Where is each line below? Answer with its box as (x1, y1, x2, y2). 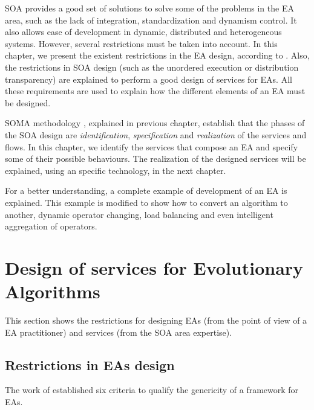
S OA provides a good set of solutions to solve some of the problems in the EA (5, 2, 294, 14)
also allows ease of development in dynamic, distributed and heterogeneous (5, 25, 282, 38)
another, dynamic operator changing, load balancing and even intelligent (5, 208, 273, 220)
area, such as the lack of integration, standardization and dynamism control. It (5, 13, 297, 26)
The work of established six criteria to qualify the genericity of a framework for (5, 383, 299, 396)
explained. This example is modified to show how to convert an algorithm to (5, 196, 288, 208)
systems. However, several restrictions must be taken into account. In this (5, 37, 278, 50)
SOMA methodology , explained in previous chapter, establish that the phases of (5, 117, 305, 129)
